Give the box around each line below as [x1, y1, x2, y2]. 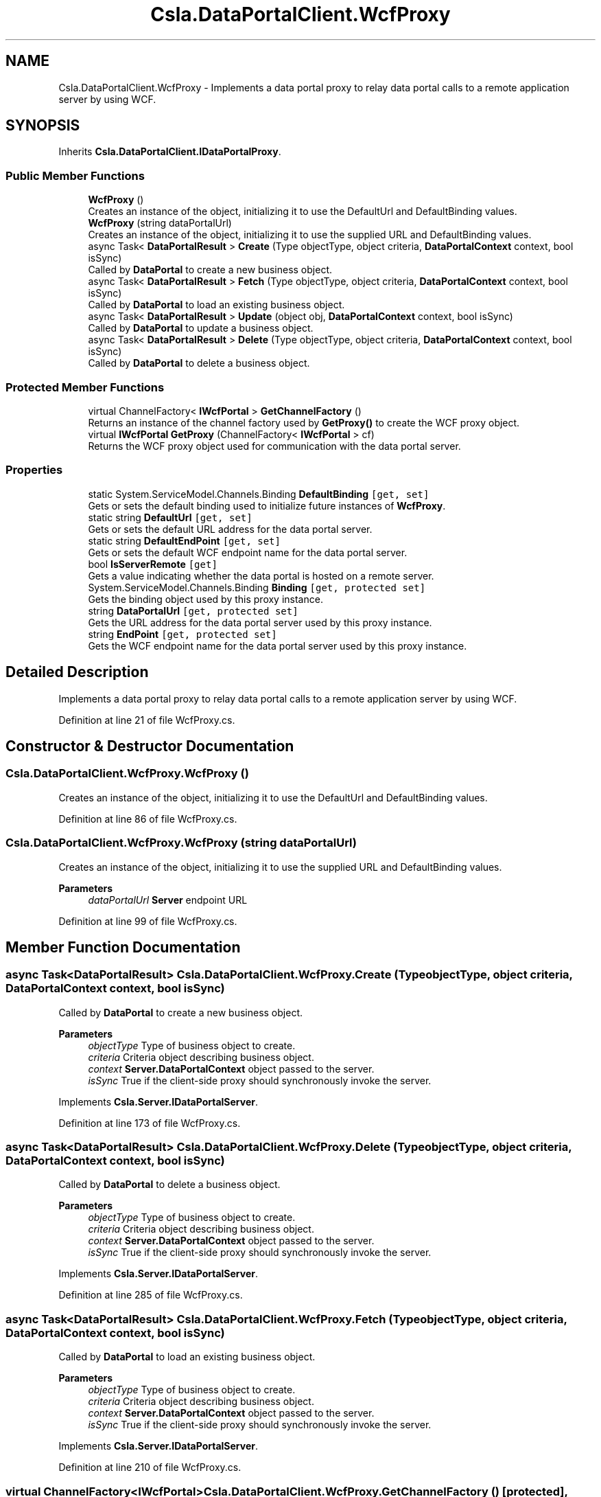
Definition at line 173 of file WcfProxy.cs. [58, 1117, 241, 1129]
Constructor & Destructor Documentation [5, 737, 294, 755]
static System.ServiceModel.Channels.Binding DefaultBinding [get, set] [88, 488, 429, 500]
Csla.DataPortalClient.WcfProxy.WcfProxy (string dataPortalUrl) [5, 836, 357, 850]
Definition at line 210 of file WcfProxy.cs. [58, 1461, 241, 1474]
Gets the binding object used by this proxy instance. [88, 593, 323, 605]
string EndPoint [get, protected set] [88, 628, 277, 640]
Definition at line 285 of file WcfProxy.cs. [58, 1289, 243, 1301]
